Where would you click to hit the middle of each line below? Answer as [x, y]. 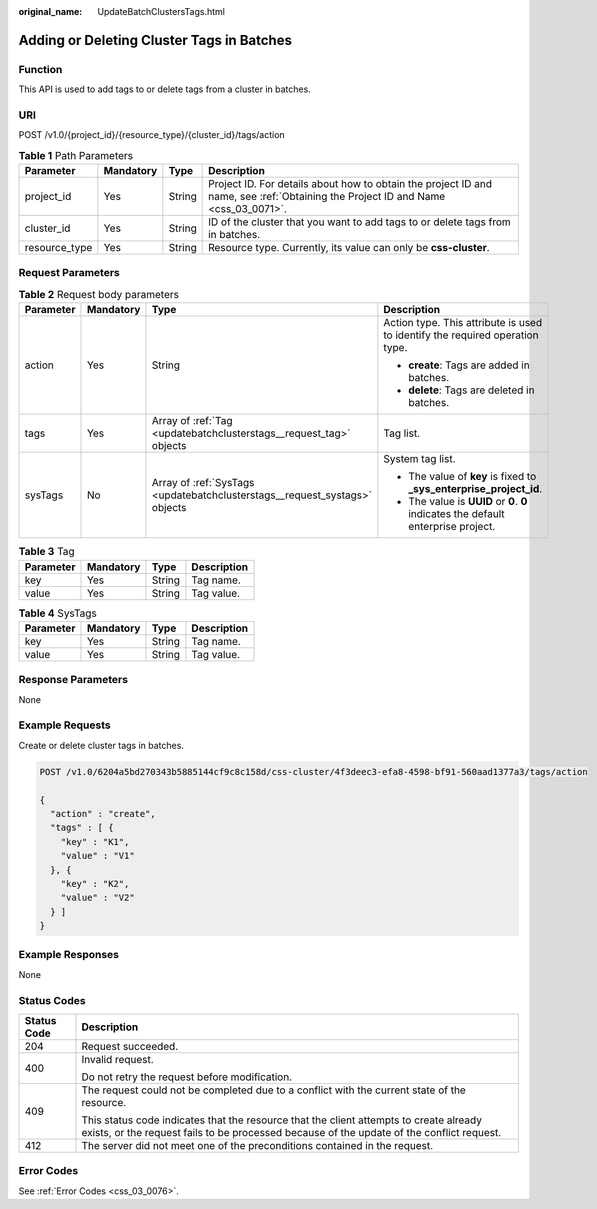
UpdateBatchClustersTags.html [161, 11]
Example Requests [64, 725]
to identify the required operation [461, 335]
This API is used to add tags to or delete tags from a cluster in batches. [165, 89]
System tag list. [419, 459]
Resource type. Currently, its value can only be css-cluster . [349, 248]
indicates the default [456, 514]
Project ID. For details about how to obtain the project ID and [350, 184]
